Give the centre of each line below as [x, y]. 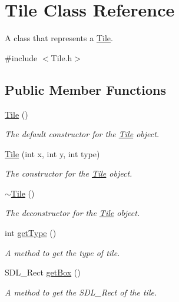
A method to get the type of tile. [62, 252]
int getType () [31, 233]
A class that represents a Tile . [59, 38]
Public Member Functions [85, 89]
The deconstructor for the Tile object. [72, 213]
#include [21, 57]
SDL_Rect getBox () [43, 272]
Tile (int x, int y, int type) [52, 153]
